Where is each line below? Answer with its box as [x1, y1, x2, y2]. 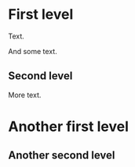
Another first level [8, 118, 130, 135]
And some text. [8, 46, 57, 56]
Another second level [8, 149, 115, 162]
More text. [8, 90, 42, 100]
